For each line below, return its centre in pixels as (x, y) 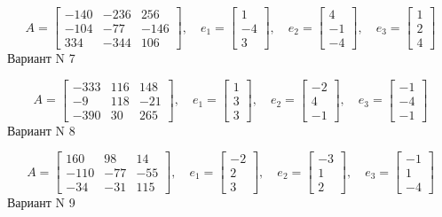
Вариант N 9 (41, 202)
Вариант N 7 (41, 58)
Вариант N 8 (41, 130)
